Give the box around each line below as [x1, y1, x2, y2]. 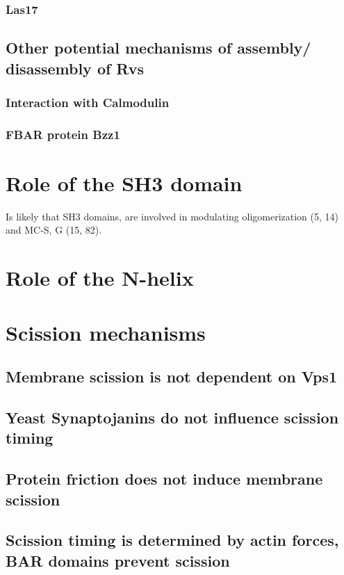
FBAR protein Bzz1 [6, 125, 120, 143]
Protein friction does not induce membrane [6, 468, 323, 489]
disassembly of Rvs [6, 57, 145, 79]
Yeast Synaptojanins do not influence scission [6, 406, 339, 428]
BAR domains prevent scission [6, 549, 230, 571]
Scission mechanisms [6, 318, 206, 346]
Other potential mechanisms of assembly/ [6, 37, 311, 58]
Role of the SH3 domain [6, 168, 243, 197]
